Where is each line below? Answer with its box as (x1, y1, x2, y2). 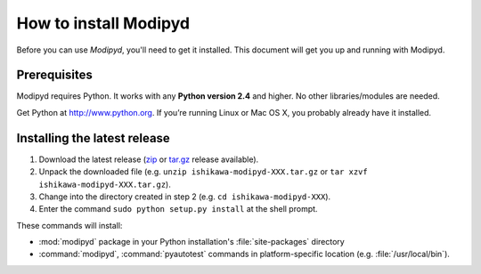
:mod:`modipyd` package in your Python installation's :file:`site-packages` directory (38, 237, 345, 247)
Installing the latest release (16, 130, 171, 146)
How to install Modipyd (16, 13, 191, 33)
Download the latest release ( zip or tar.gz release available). (38, 154, 259, 165)
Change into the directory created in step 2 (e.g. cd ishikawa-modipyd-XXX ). (38, 191, 331, 202)
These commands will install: (16, 220, 123, 230)
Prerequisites (16, 68, 93, 83)
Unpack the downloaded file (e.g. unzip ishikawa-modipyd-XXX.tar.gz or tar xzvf (38, 166, 369, 177)
